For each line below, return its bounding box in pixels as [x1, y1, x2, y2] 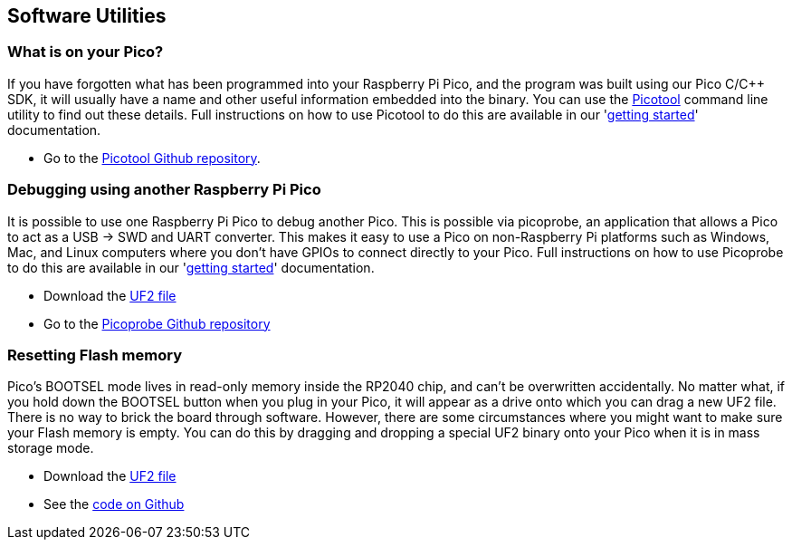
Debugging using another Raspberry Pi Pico [7, 180, 321, 199]
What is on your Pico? [7, 43, 164, 62]
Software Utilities [7, 5, 167, 27]
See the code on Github [43, 496, 185, 513]
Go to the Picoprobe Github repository [43, 315, 271, 331]
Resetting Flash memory [7, 345, 182, 364]
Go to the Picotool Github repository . [43, 149, 261, 166]
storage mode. [7, 440, 94, 456]
